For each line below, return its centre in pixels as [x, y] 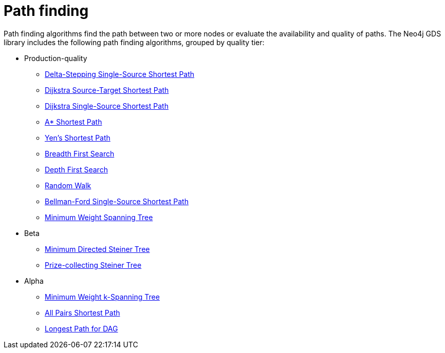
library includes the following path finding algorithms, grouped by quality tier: [134, 42]
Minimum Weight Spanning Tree [99, 217]
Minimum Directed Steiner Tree [97, 249]
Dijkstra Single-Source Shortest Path [107, 106]
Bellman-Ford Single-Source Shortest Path [117, 201]
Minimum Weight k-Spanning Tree [102, 297]
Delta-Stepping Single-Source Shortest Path [120, 74]
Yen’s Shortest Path [78, 138]
